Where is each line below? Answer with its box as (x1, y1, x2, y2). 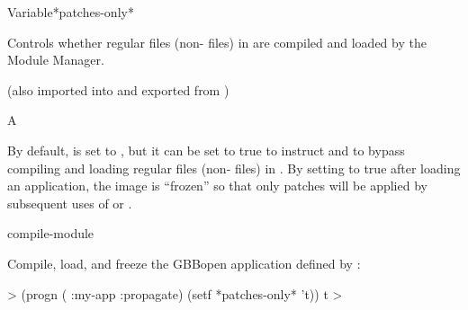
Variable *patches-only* (7, 3, 134, 21)
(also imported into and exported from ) (7, 80, 229, 99)
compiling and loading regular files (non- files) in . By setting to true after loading (7, 158, 461, 177)
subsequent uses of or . (7, 193, 132, 212)
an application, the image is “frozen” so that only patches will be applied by (7, 176, 427, 195)
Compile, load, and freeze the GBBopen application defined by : (7, 253, 361, 272)
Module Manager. (7, 50, 104, 69)
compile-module (7, 224, 94, 243)
